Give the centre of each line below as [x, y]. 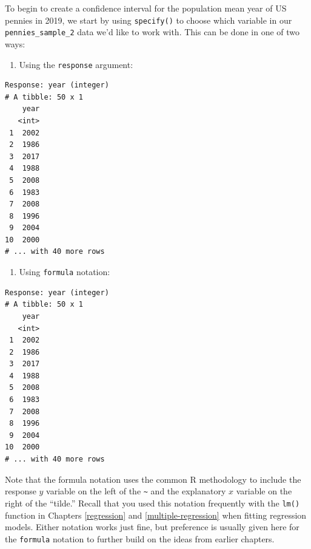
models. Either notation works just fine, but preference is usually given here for [152, 527]
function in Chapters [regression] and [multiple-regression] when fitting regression [156, 515]
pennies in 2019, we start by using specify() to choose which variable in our [149, 20]
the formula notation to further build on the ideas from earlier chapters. [140, 538]
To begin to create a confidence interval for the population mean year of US [146, 8]
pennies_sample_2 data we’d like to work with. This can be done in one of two [152, 32]
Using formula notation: [65, 272]
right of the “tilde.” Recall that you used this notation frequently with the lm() [152, 503]
